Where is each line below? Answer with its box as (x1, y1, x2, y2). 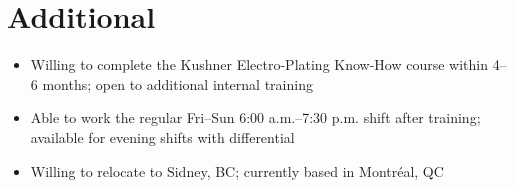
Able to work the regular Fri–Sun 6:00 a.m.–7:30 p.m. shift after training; (30, 107, 481, 128)
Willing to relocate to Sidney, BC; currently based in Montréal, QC (30, 160, 444, 181)
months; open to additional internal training (42, 73, 313, 94)
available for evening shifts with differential (30, 126, 295, 147)
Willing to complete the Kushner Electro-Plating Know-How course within (30, 54, 489, 75)
